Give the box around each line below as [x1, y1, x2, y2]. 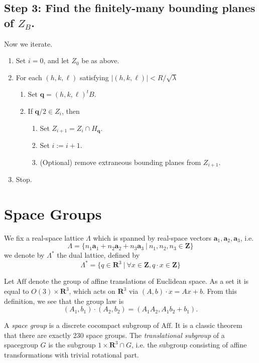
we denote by [4, 250, 45, 260]
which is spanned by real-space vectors [93, 232, 212, 243]
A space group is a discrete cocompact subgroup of [4, 320, 159, 330]
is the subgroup [48, 339, 96, 350]
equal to [4, 286, 29, 296]
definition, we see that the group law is [4, 295, 124, 306]
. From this [202, 286, 237, 296]
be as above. [81, 55, 119, 66]
